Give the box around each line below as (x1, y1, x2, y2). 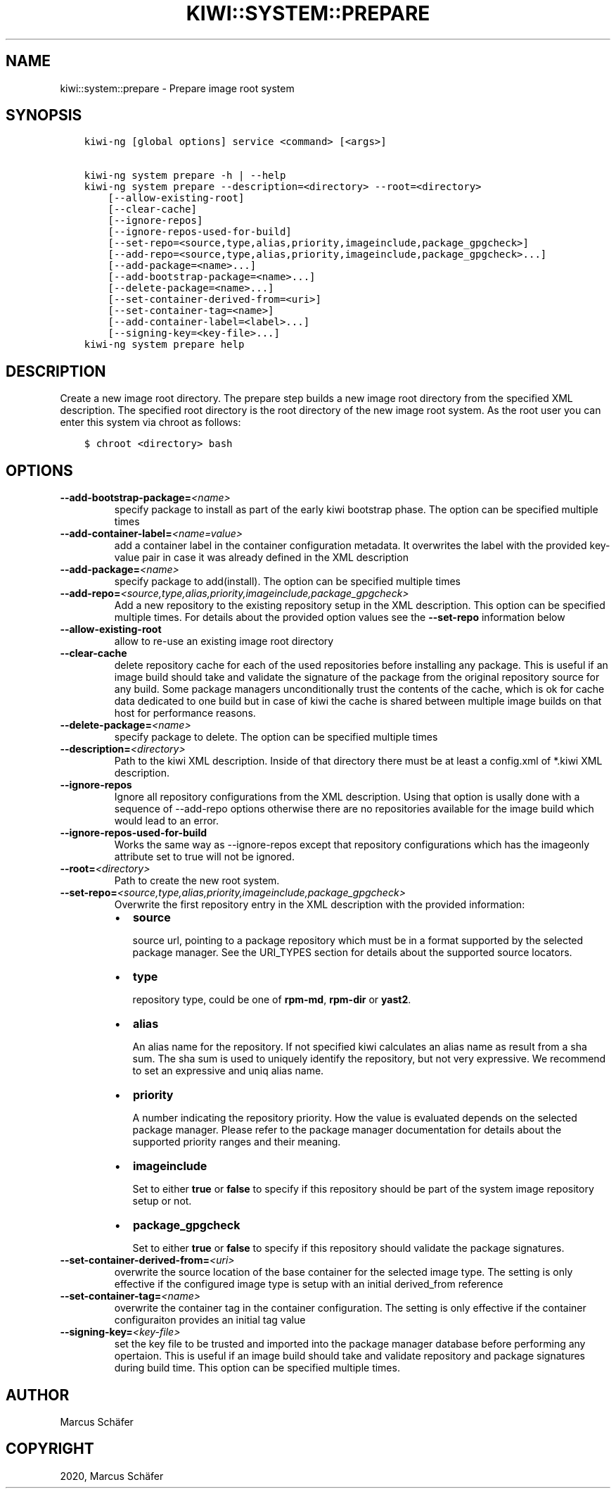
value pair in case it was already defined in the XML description (114, 551, 409, 564)
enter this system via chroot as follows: (60, 416, 241, 429)
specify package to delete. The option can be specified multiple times (114, 731, 438, 743)
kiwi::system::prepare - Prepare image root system (60, 82, 295, 94)
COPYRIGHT (6, 1440, 94, 1458)
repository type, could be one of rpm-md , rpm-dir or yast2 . (132, 993, 411, 1006)
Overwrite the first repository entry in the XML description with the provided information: (114, 898, 525, 911)
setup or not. (132, 1195, 192, 1207)
